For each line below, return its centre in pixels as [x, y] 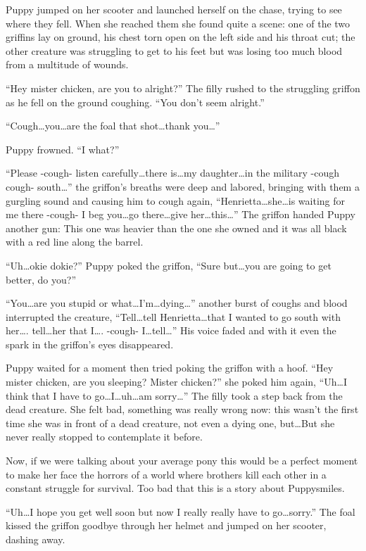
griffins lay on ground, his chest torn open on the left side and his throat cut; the [181, 37]
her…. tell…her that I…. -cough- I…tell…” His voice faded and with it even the [171, 330]
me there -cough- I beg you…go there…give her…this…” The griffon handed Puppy [181, 214]
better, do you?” [41, 279]
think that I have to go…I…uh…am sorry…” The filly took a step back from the [174, 395]
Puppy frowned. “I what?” [63, 149]
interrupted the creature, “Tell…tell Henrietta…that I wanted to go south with [173, 316]
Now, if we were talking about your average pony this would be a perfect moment [182, 461]
